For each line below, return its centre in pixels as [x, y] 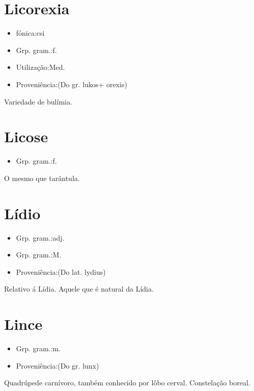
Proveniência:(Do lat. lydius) [61, 271]
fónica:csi [30, 33]
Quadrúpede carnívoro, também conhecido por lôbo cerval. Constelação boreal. [127, 383]
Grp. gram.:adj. [40, 237]
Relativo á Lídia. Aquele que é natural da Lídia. [79, 289]
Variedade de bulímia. [38, 101]
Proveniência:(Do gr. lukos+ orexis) [72, 84]
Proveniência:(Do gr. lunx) [58, 365]
